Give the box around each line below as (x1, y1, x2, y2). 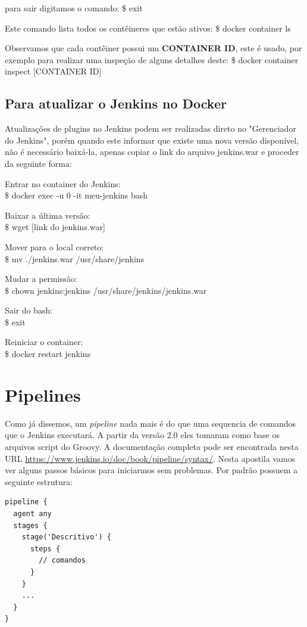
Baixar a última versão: (5, 209, 90, 221)
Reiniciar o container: (5, 336, 83, 348)
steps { (30, 544, 61, 553)
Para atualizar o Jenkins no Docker (5, 94, 227, 113)
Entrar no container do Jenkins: (5, 177, 121, 190)
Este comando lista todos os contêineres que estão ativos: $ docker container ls (5, 21, 291, 34)
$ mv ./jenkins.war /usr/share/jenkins (5, 252, 145, 265)
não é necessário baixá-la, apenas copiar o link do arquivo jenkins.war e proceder (5, 145, 299, 158)
